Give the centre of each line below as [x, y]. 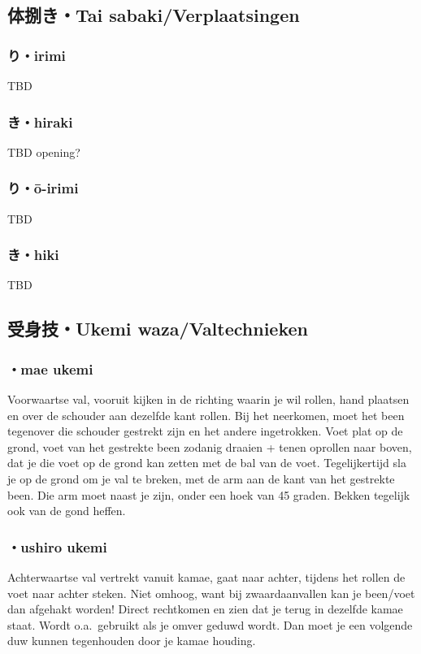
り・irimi [37, 55]
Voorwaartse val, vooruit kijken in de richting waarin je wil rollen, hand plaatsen [208, 399]
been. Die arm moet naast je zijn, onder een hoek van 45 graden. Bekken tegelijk [209, 494]
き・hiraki [40, 121]
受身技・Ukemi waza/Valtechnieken [158, 329]
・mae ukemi [50, 368]
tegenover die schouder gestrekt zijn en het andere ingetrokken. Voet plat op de [205, 431]
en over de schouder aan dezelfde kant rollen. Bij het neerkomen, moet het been [206, 415]
